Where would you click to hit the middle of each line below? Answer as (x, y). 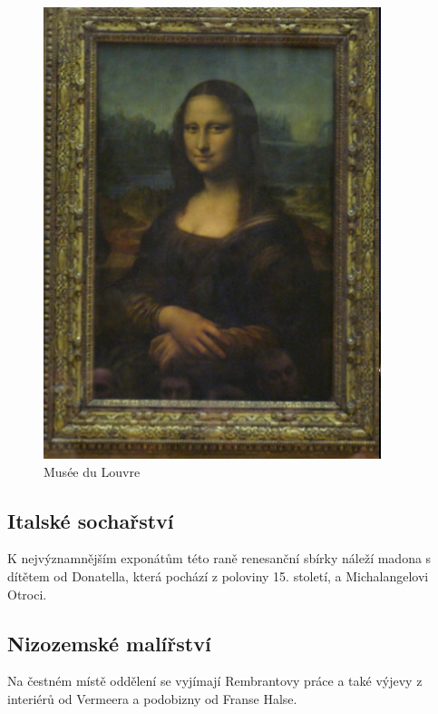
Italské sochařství (91, 520)
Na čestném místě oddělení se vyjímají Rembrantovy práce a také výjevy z (215, 681)
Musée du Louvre (92, 471)
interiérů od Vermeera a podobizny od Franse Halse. (152, 698)
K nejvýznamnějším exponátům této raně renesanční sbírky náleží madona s (219, 558)
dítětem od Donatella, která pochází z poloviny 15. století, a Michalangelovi (218, 575)
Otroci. (27, 594)
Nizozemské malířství (109, 643)
